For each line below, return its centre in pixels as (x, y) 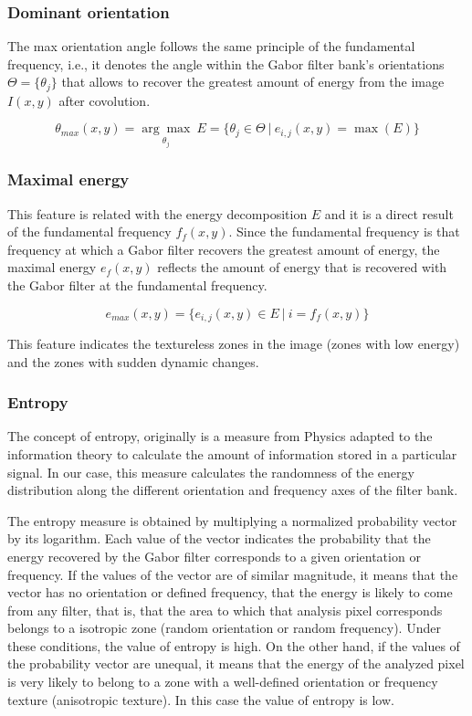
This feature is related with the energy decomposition (157, 213)
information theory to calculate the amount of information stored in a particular (232, 453)
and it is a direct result (389, 213)
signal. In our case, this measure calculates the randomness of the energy (211, 472)
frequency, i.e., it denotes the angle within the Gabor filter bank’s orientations (226, 63)
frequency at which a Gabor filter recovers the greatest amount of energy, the (224, 249)
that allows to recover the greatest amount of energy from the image (253, 82)
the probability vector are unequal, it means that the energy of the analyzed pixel (236, 663)
